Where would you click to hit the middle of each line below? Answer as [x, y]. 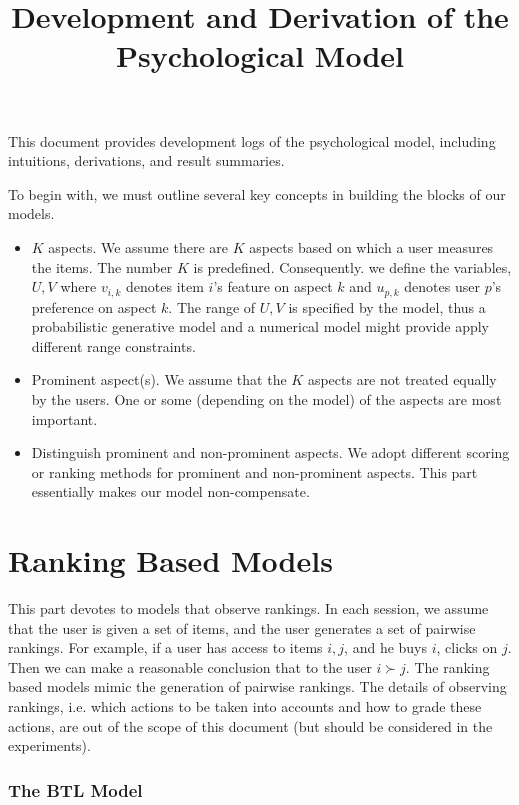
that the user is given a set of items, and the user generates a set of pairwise [242, 627]
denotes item [165, 286]
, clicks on [467, 647]
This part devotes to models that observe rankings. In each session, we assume [248, 608]
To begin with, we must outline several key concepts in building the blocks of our [257, 193]
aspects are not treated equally [402, 379]
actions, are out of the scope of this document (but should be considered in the [250, 725]
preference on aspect [94, 306]
